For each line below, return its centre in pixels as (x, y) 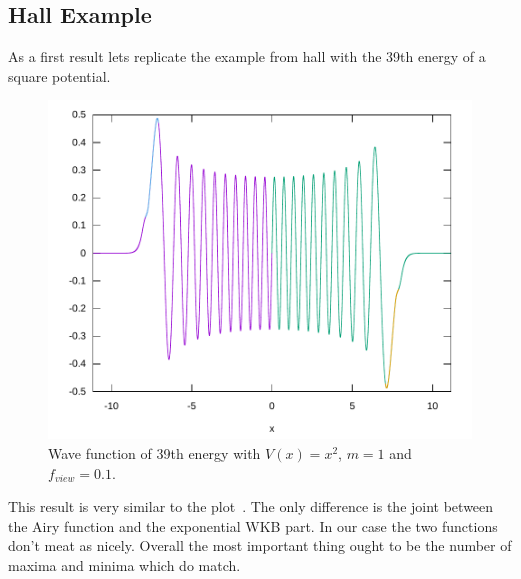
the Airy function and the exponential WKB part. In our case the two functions (253, 525)
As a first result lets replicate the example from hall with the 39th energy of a (247, 56)
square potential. (59, 75)
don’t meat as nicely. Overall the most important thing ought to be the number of (260, 545)
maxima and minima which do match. (124, 564)
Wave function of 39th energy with (154, 453)
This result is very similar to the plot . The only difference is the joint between (251, 506)
